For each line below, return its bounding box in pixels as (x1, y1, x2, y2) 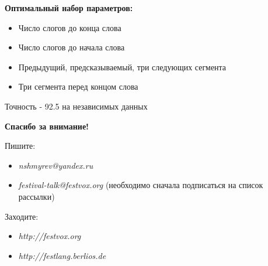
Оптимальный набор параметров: (5, 2, 133, 13)
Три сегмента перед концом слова (18, 80, 138, 93)
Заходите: (5, 210, 39, 222)
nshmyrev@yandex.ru (18, 159, 93, 171)
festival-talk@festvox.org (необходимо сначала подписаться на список (18, 179, 263, 191)
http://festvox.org (18, 230, 81, 242)
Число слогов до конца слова (18, 21, 121, 33)
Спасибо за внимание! (5, 120, 89, 132)
